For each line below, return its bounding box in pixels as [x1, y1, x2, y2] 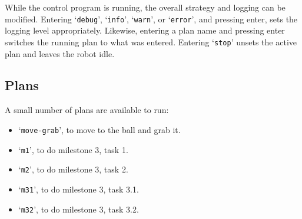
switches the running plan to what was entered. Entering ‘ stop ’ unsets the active [5, 35, 297, 48]
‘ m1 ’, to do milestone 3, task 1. [18, 143, 128, 155]
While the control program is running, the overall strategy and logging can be [5, 1, 286, 13]
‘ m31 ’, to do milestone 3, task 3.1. [18, 182, 139, 195]
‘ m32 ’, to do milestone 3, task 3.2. [18, 203, 139, 215]
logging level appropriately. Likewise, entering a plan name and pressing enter [5, 24, 285, 36]
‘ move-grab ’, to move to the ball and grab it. [18, 123, 181, 135]
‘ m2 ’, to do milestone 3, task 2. [18, 163, 128, 175]
